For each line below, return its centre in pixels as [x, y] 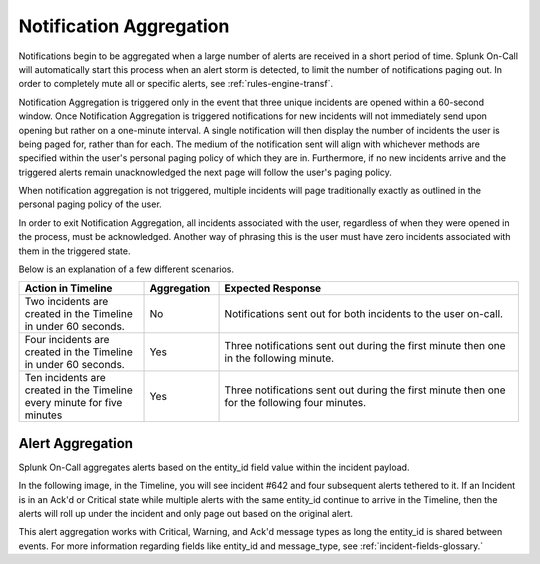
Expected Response [273, 288]
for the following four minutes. [295, 403]
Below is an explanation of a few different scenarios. [126, 269]
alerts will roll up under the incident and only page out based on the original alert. [186, 514]
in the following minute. [279, 358]
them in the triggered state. [74, 251]
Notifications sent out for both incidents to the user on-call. [364, 314]
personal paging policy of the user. [90, 204]
